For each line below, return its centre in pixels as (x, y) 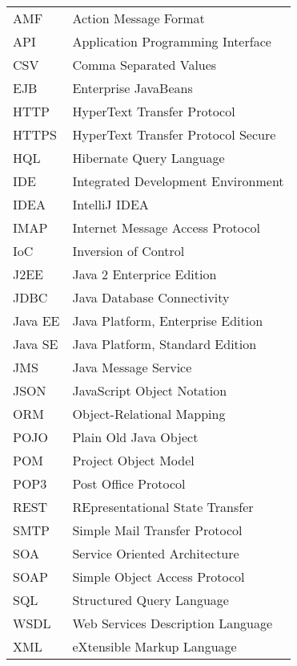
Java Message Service (132, 367)
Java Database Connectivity (151, 297)
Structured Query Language (151, 600)
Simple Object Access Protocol (159, 577)
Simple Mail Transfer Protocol (157, 530)
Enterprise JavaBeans (132, 88)
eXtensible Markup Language (155, 646)
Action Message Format (138, 18)
